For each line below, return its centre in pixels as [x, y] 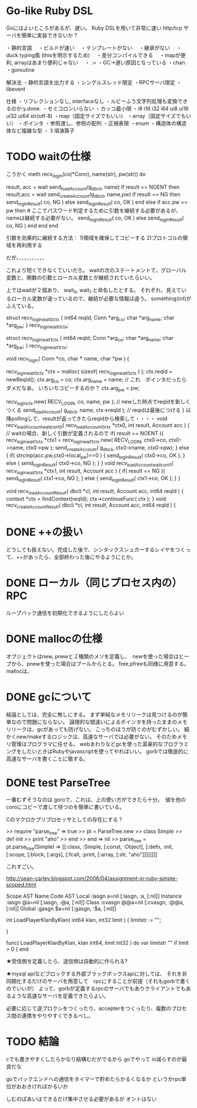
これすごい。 [21, 866]
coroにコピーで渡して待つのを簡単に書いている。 [66, 807]
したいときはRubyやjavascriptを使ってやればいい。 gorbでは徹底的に [105, 751]
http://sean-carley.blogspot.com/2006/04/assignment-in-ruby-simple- [92, 878]
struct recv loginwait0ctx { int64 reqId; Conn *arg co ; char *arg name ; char [90, 318]
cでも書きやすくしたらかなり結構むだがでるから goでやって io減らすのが [94, 1059]
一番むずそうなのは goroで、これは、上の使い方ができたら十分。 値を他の [96, 800]
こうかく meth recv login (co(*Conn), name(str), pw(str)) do [76, 175]
